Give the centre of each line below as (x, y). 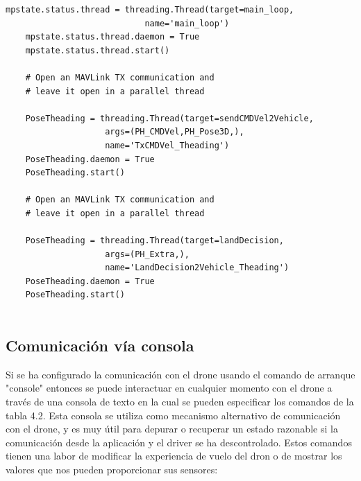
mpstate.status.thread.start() (98, 50)
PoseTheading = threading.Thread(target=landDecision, (154, 241)
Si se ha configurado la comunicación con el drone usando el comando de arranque (180, 374)
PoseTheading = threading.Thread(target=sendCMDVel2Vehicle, (169, 118)
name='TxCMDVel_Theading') (167, 145)
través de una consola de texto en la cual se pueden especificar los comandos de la (180, 402)
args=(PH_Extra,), (147, 254)
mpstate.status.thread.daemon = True (112, 37)
